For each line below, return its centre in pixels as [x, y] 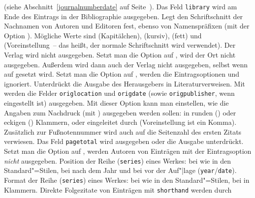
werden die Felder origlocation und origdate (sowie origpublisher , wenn [119, 93]
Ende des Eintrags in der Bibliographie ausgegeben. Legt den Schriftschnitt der [124, 16]
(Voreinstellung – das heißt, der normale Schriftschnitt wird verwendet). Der [120, 45]
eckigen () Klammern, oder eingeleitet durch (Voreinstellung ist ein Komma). [120, 122]
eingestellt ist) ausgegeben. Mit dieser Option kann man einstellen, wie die [116, 103]
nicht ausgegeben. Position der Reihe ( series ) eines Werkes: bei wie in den [118, 160]
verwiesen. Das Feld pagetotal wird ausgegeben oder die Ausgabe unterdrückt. [124, 141]
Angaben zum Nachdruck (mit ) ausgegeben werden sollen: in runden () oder [120, 112]
